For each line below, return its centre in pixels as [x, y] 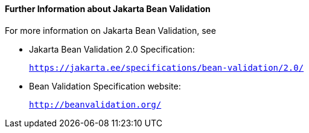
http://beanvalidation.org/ [95, 104]
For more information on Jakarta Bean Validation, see [110, 30]
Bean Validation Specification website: [105, 86]
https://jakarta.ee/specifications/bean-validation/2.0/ [167, 67]
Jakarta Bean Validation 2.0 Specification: [112, 49]
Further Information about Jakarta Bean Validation [108, 9]
